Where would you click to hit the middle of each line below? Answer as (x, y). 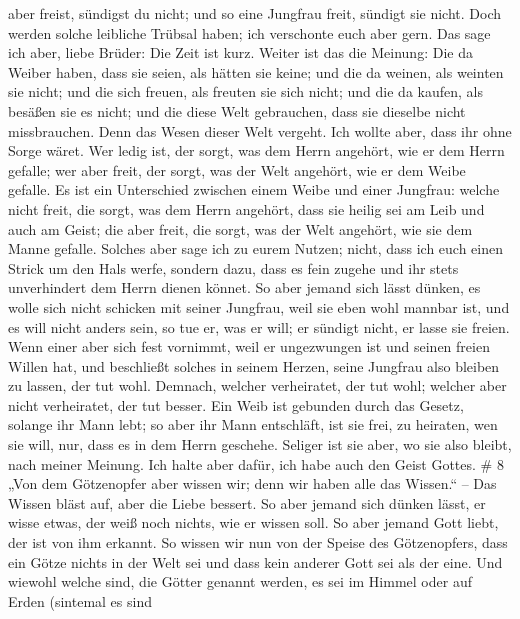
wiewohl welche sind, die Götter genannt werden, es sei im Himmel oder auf (240, 581)
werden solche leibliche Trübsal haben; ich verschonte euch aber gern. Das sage (249, 32)
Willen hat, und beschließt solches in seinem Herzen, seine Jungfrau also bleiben (254, 365)
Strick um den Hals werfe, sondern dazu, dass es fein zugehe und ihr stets (233, 267)
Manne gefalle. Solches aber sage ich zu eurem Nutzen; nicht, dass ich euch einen (255, 248)
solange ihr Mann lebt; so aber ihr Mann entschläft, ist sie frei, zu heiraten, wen (253, 424)
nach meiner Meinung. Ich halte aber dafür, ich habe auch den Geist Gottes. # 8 (256, 463)
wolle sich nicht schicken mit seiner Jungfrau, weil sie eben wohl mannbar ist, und (259, 306)
